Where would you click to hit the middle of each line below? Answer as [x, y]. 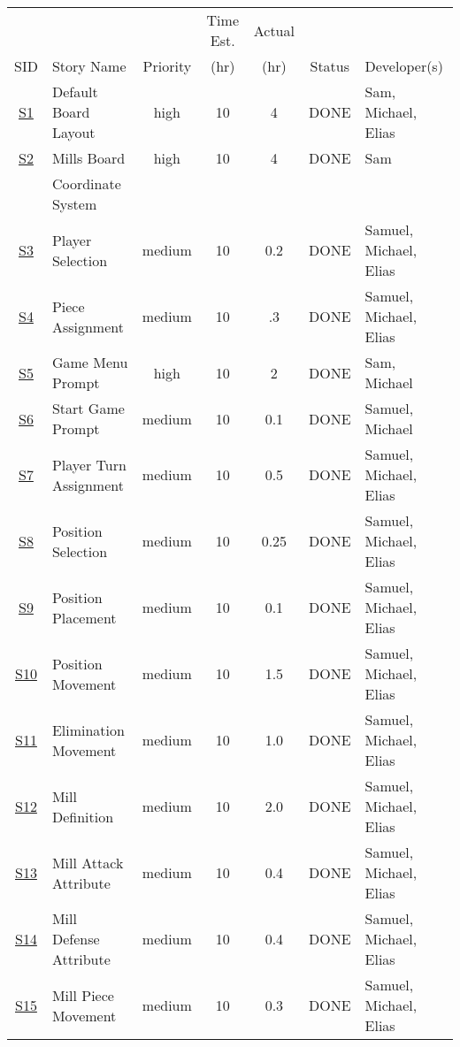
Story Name [89, 66]
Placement [84, 617]
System [74, 204]
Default [75, 92]
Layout [73, 132]
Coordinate [86, 183]
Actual [274, 30]
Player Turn [89, 464]
